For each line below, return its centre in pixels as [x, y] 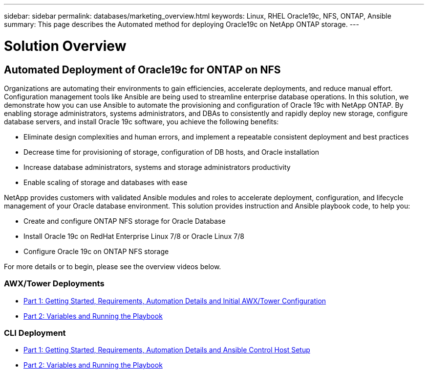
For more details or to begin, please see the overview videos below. [113, 266]
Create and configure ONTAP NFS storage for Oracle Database [125, 221]
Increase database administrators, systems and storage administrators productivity [157, 167]
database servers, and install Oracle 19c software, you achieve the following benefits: [141, 121]
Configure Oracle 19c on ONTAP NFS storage [96, 251]
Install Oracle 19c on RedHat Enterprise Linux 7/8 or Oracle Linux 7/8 [134, 236]
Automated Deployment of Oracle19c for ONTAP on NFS [142, 70]
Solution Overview [65, 46]
